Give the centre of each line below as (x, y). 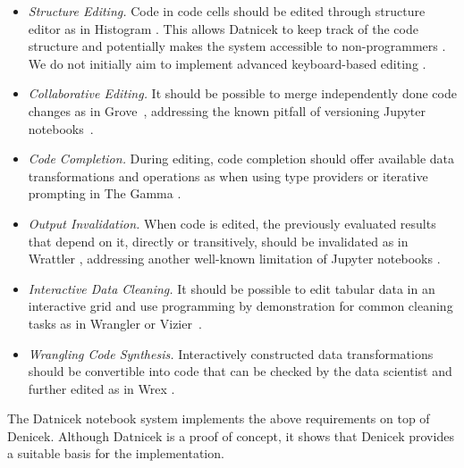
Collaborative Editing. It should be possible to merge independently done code (242, 93)
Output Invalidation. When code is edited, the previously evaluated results (232, 223)
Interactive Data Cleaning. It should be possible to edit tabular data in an (232, 288)
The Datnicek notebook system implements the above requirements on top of (219, 418)
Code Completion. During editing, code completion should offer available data (241, 159)
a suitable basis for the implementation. (116, 453)
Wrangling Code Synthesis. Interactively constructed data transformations (231, 353)
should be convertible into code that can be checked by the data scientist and (240, 371)
